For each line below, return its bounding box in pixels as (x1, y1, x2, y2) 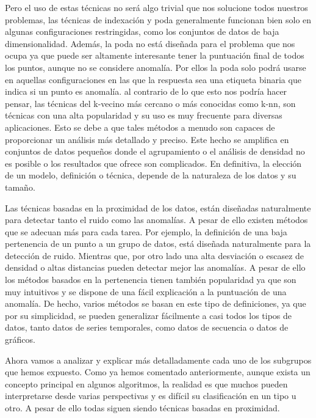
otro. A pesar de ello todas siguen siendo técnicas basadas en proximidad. (5, 402, 280, 414)
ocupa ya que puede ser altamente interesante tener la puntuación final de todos (5, 49, 304, 62)
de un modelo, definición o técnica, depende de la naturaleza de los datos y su (5, 169, 296, 182)
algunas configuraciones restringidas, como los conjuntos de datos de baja (5, 25, 279, 38)
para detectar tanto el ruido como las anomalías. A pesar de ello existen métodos (5, 213, 308, 226)
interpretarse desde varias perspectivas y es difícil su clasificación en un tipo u (5, 389, 296, 402)
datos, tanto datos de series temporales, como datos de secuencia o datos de (5, 321, 289, 334)
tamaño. (5, 180, 35, 193)
